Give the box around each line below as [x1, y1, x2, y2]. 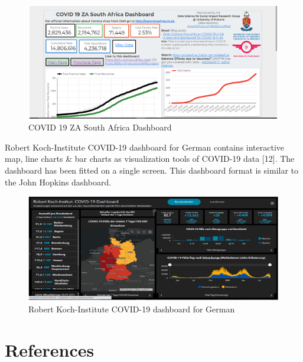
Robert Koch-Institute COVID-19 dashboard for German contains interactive [5, 141, 285, 153]
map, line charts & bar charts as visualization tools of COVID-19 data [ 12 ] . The [5, 152, 295, 165]
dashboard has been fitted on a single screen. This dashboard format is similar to [5, 164, 299, 176]
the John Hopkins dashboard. [5, 175, 112, 188]
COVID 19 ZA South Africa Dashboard [28, 121, 172, 133]
